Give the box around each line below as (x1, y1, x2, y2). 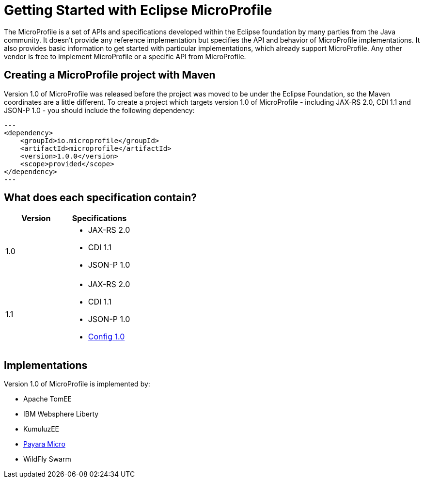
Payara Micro (23, 440, 65, 449)
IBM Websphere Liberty (23, 410, 99, 418)
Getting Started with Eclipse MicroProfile (4, 2, 272, 18)
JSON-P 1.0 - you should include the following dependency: (4, 106, 195, 114)
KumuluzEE (23, 425, 59, 434)
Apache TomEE (23, 395, 72, 403)
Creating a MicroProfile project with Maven (4, 69, 216, 81)
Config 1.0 (88, 332, 125, 342)
